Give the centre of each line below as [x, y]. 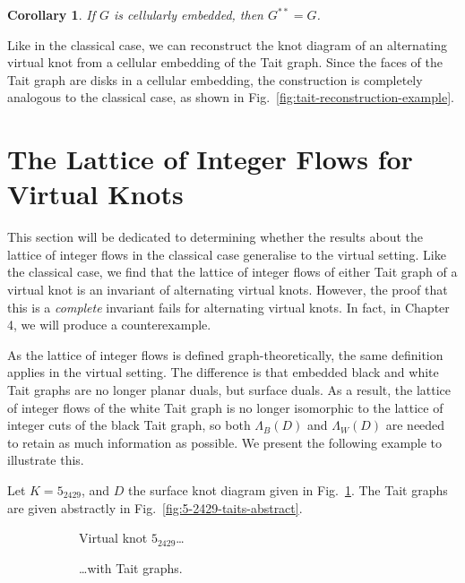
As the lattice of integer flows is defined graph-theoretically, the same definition [225, 354]
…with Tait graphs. [131, 567]
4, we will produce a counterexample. [109, 325]
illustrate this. [46, 460]
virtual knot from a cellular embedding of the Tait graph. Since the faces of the [225, 62]
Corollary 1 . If [51, 14]
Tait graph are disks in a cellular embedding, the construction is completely [215, 79]
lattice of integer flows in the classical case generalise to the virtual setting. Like [227, 254]
